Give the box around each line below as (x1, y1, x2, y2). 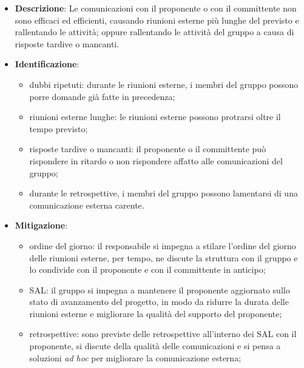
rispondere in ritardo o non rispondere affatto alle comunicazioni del (29, 154, 283, 167)
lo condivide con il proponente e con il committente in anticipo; (29, 263, 266, 276)
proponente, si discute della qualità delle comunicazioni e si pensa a (29, 340, 281, 352)
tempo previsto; (29, 122, 88, 135)
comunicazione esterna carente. (29, 198, 144, 211)
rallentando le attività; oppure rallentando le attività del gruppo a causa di (15, 25, 294, 38)
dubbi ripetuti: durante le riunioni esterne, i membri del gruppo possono (29, 78, 299, 90)
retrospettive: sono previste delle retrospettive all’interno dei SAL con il (29, 327, 297, 340)
